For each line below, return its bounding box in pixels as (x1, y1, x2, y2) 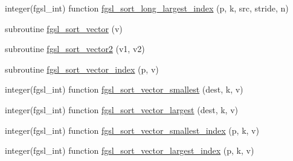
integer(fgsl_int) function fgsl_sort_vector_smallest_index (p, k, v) (5, 123, 259, 136)
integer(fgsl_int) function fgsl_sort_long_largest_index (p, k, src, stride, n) (5, 2, 289, 14)
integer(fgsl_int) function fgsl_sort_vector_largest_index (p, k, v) (5, 144, 254, 157)
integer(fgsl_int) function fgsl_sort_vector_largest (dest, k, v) (5, 103, 238, 116)
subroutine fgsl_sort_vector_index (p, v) (5, 62, 159, 75)
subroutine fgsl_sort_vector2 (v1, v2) (5, 42, 145, 55)
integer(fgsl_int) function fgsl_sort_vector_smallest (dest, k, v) (5, 83, 243, 96)
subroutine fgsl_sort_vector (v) (5, 22, 123, 34)
